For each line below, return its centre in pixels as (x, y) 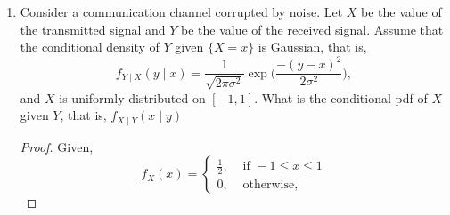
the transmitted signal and (93, 29)
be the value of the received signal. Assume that (312, 29)
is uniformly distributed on (132, 97)
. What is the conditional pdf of (341, 97)
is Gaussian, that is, (312, 47)
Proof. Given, (57, 146)
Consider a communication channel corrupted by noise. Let (181, 12)
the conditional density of (90, 47)
